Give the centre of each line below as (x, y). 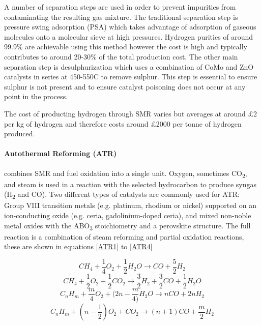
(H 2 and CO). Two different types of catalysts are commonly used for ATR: (122, 195)
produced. (20, 134)
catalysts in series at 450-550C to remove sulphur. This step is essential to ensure (131, 77)
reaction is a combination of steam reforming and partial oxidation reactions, (124, 236)
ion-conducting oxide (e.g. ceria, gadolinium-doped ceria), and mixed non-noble (128, 215)
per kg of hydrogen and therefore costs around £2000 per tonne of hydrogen (123, 123)
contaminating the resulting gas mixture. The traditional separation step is (121, 17)
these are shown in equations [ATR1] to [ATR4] (78, 246)
